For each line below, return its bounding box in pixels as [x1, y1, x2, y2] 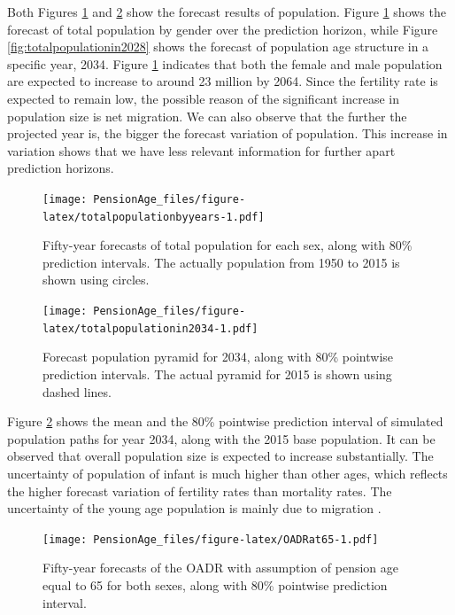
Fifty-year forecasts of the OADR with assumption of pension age [42, 558, 398, 577]
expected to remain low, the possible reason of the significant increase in [7, 89, 400, 107]
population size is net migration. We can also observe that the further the [7, 106, 407, 125]
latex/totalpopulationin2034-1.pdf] [42, 322, 258, 335]
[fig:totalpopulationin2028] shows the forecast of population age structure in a [7, 37, 429, 56]
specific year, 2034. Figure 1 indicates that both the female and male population [7, 54, 443, 73]
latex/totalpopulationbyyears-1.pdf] [42, 210, 265, 223]
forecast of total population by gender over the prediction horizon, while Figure [7, 19, 438, 38]
